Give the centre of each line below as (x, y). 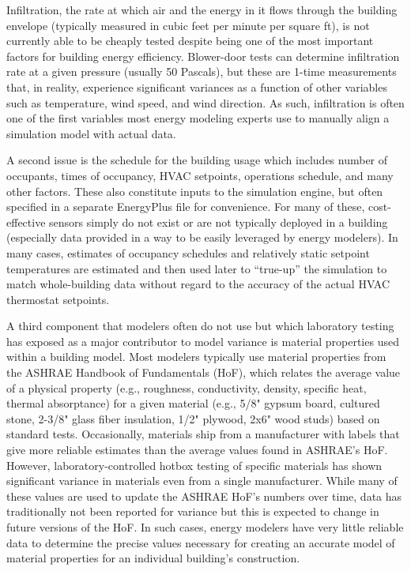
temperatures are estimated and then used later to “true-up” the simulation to (197, 268)
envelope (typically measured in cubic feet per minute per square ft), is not (188, 25)
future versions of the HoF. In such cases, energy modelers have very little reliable (205, 527)
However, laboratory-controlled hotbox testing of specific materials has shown (194, 465)
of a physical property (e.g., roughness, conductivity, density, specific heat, (187, 387)
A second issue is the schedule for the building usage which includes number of (197, 160)
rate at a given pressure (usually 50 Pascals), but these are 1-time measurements (202, 71)
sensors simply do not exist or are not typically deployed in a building (219, 222)
